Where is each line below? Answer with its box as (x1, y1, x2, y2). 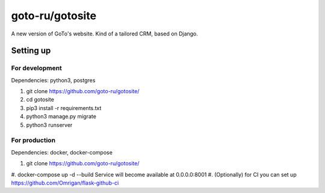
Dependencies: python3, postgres (11, 76, 96, 84)
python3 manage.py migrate (26, 113, 96, 120)
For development (11, 64, 63, 72)
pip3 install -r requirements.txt (26, 104, 102, 111)
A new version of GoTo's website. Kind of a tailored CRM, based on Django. (11, 30, 199, 37)
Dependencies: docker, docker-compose (11, 149, 113, 156)
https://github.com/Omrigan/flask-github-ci (11, 179, 119, 186)
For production (11, 136, 56, 144)
